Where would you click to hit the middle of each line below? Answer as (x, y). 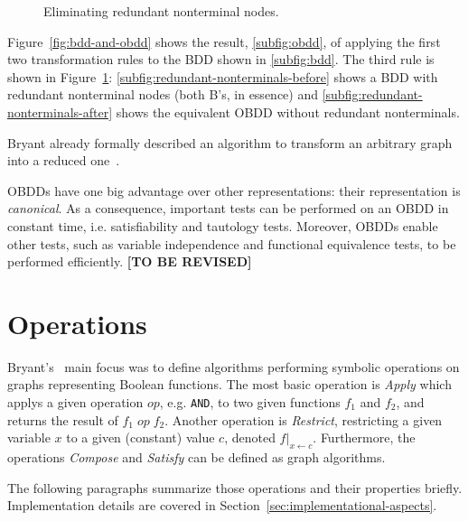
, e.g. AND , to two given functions (250, 402)
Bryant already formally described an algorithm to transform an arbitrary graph (230, 142)
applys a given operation (75, 402)
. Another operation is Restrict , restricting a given (304, 419)
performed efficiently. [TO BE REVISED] (130, 261)
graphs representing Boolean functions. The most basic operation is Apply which (229, 384)
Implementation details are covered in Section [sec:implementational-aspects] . (222, 505)
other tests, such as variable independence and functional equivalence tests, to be (232, 243)
